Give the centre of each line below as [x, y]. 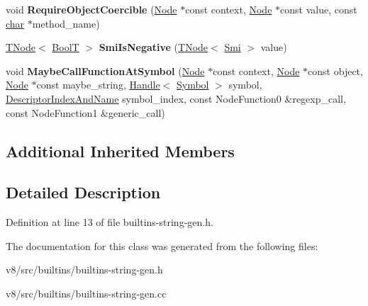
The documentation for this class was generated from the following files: [162, 245]
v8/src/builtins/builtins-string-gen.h [84, 270]
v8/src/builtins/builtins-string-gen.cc [86, 293]
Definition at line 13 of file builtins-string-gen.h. [110, 222]
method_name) [66, 23]
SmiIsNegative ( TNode [154, 47]
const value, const [319, 9]
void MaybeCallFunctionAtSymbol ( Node [105, 70]
